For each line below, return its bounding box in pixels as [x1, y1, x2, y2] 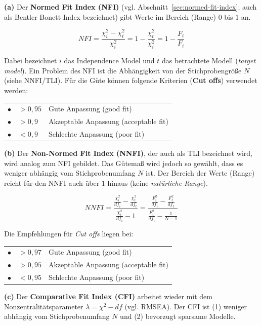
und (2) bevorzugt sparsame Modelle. [120, 311, 236, 321]
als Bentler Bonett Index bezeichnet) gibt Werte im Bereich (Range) [4, 11, 216, 22]
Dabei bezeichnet [4, 55, 57, 66]
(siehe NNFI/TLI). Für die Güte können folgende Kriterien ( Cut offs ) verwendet [4, 75, 257, 86]
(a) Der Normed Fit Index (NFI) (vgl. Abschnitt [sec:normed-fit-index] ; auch [4, 2, 257, 12]
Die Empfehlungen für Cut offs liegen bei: [4, 228, 134, 239]
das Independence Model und [64, 55, 155, 66]
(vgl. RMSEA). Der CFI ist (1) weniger [124, 301, 247, 311]
